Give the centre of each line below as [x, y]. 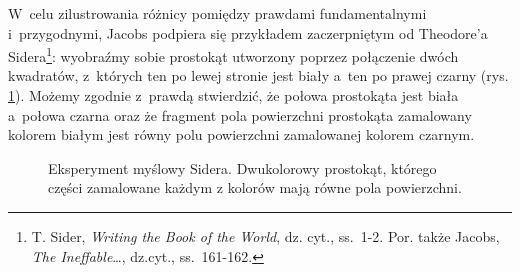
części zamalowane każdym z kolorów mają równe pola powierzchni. [255, 187]
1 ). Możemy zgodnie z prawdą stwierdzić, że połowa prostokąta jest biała [233, 95]
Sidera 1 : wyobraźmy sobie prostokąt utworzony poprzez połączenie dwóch [233, 54]
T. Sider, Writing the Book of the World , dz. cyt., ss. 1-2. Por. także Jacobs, [265, 236]
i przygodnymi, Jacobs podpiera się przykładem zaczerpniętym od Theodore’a [248, 32]
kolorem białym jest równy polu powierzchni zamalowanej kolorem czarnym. [241, 134]
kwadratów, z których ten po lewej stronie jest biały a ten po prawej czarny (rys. [258, 75]
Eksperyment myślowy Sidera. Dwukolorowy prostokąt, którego [242, 167]
